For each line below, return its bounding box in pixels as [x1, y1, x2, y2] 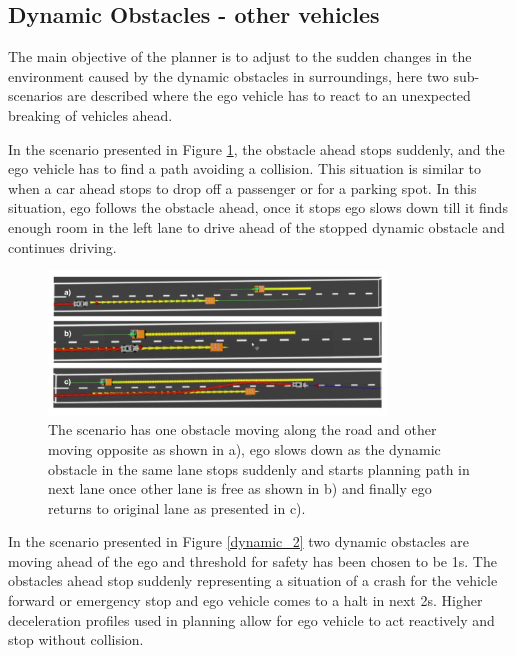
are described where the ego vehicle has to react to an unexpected [67, 85, 471, 106]
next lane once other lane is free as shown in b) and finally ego [48, 478, 432, 499]
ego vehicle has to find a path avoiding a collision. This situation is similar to [8, 158, 482, 179]
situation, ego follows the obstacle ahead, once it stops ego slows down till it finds [8, 197, 508, 218]
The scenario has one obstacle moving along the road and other [48, 419, 437, 440]
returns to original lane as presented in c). [48, 497, 306, 518]
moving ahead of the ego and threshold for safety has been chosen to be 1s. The [8, 550, 497, 571]
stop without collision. [8, 629, 144, 650]
